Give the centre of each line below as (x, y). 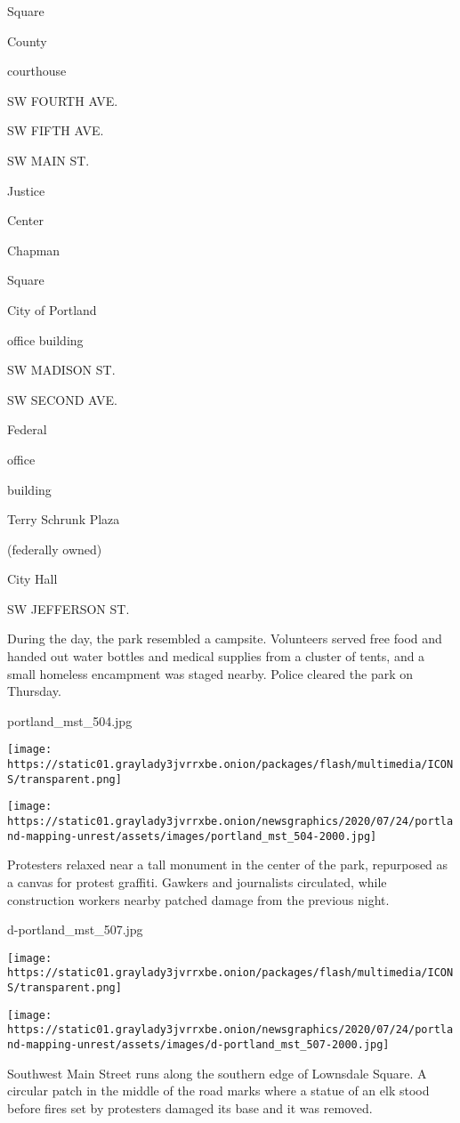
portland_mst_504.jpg (70, 720)
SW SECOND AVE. (62, 399)
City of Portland (52, 309)
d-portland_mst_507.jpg (75, 929)
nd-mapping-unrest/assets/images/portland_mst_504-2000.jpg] (192, 836)
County (27, 40)
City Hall (32, 579)
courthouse (37, 71)
